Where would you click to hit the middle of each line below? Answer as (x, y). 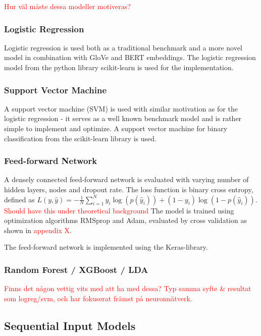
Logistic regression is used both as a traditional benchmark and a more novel (123, 47)
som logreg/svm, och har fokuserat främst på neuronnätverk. (98, 298)
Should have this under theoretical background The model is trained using (119, 210)
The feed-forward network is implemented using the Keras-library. (106, 247)
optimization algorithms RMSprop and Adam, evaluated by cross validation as (125, 220)
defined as (19, 199)
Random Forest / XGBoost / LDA (76, 269)
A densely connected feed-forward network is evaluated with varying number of (126, 179)
